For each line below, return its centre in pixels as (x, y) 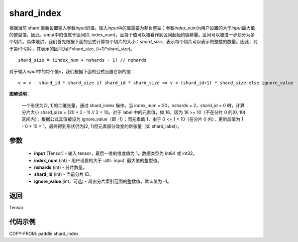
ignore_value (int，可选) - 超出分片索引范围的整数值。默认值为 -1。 (103, 181)
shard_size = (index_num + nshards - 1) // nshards (82, 60)
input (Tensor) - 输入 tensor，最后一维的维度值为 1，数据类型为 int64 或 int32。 (116, 153)
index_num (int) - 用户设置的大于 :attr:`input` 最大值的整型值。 (98, 160)
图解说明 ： (20, 94)
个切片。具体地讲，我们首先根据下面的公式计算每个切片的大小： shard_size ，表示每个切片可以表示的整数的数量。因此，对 (134, 42)
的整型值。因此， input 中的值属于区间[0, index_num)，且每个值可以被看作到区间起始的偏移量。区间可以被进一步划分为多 (132, 34)
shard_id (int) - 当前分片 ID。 (64, 174)
